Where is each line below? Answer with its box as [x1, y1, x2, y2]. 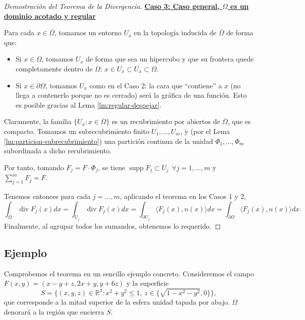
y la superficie [126, 278, 169, 288]
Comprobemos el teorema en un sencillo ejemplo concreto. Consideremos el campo [4, 268, 254, 278]
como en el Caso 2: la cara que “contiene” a [89, 80, 222, 90]
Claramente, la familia [4, 116, 72, 127]
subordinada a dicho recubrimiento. [4, 145, 112, 156]
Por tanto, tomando [4, 162, 64, 172]
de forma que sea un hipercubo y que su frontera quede [86, 54, 254, 64]
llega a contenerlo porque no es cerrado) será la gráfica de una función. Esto [15, 90, 247, 100]
